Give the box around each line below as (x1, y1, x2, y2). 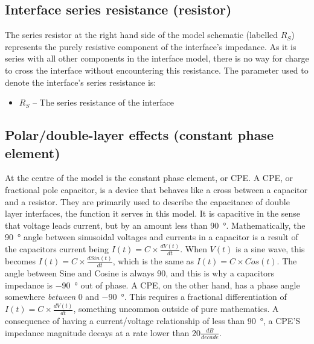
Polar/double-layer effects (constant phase (5, 126, 274, 144)
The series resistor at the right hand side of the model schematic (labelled (5, 28, 278, 41)
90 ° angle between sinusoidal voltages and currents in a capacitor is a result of (5, 231, 298, 243)
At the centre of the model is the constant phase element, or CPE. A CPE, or (5, 171, 293, 184)
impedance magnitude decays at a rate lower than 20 (5, 326, 201, 339)
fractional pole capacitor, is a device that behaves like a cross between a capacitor (5, 183, 308, 196)
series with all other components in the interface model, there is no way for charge (5, 52, 309, 65)
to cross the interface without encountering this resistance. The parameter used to (5, 63, 309, 76)
